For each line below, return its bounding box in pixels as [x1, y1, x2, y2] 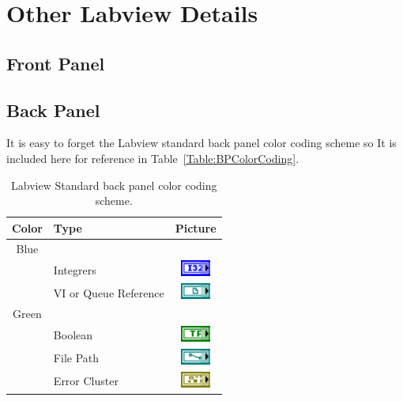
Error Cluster [53, 373, 119, 389]
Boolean [53, 327, 93, 343]
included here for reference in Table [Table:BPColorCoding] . [6, 149, 299, 166]
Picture [175, 219, 217, 236]
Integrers [53, 261, 96, 278]
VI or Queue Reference [53, 284, 164, 301]
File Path [53, 350, 100, 366]
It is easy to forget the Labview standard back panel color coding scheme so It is [6, 134, 397, 151]
